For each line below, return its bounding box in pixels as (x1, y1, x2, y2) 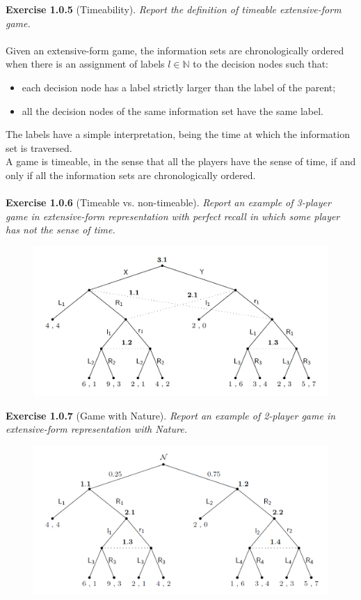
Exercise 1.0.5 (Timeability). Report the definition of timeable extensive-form (6, 2, 342, 16)
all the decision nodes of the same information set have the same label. (22, 103, 324, 118)
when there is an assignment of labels (6, 56, 165, 71)
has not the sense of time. (6, 222, 115, 237)
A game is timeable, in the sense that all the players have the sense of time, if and (6, 154, 356, 169)
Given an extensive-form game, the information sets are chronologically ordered (6, 43, 344, 57)
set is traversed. (6, 140, 72, 155)
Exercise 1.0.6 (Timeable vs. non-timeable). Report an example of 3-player (6, 195, 331, 210)
